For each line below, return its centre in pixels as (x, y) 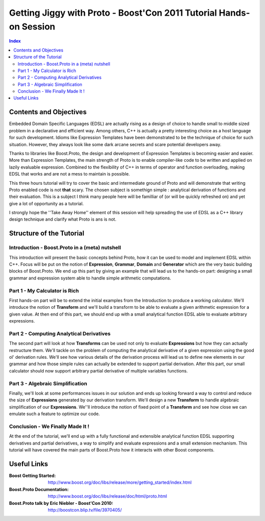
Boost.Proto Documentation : (39, 489)
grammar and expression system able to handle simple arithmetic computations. (90, 278)
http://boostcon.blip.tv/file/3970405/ (85, 510)
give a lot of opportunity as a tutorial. (46, 203)
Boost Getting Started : (32, 475)
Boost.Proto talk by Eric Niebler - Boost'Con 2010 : (61, 503)
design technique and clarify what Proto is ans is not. (63, 219)
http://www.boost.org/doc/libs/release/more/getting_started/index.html (120, 482)
